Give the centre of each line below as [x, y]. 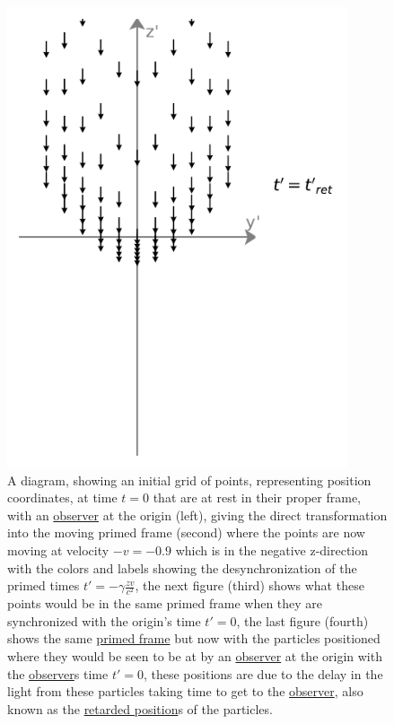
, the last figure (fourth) [302, 620]
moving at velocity [58, 550]
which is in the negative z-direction [272, 550]
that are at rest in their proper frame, [257, 497]
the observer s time [58, 673]
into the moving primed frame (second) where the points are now [186, 532]
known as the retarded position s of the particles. [140, 708]
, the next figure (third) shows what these [250, 585]
